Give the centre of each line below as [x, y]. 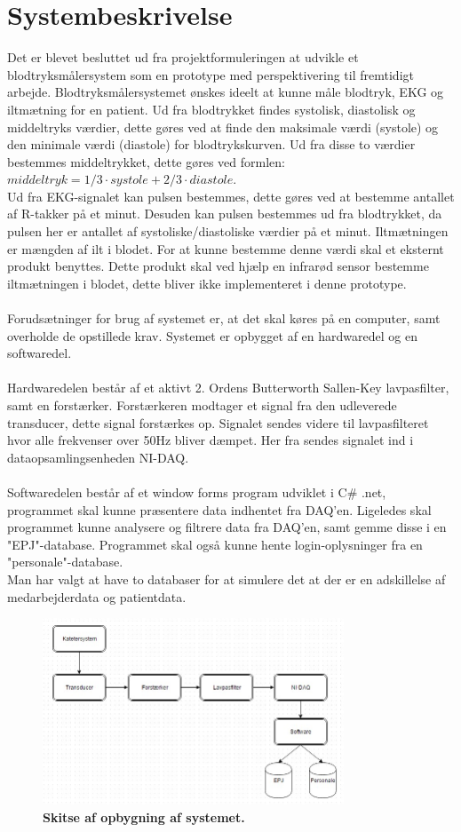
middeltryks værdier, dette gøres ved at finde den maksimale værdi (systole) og [223, 127]
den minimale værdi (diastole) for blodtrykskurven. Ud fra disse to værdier [211, 144]
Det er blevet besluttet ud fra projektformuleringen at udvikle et [183, 57]
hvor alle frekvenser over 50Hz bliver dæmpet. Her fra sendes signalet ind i [211, 440]
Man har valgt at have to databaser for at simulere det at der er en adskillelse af [227, 578]
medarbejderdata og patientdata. [97, 596]
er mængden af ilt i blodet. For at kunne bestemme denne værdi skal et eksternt [226, 248]
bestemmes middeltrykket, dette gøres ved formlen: [146, 161]
